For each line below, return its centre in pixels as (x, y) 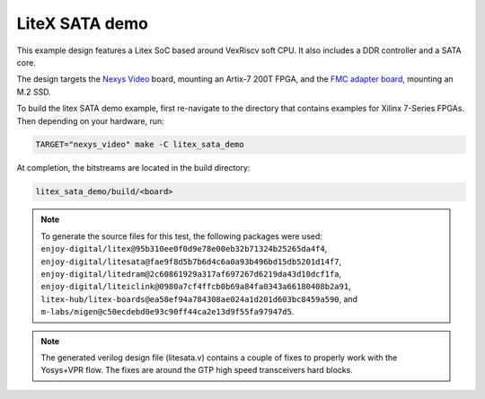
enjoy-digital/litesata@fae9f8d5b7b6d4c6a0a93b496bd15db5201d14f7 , (191, 262)
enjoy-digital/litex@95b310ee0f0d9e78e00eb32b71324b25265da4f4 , (184, 249)
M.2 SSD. (34, 92)
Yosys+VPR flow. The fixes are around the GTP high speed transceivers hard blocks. (197, 370)
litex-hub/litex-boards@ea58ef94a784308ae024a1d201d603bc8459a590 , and (199, 299)
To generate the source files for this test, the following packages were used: (182, 236)
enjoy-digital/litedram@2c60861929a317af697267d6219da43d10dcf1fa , (191, 274)
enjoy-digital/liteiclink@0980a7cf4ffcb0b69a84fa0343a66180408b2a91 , (196, 287)
